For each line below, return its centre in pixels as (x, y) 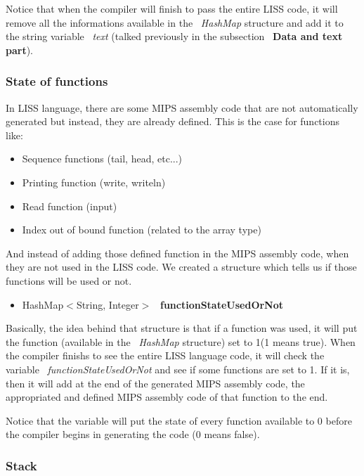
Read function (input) (70, 206)
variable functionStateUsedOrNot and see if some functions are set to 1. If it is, (178, 369)
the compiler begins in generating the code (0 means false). (133, 434)
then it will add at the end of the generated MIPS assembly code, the (155, 383)
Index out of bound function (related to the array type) (142, 230)
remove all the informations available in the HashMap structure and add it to (175, 22)
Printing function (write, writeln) (94, 182)
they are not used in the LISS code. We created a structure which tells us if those (181, 267)
